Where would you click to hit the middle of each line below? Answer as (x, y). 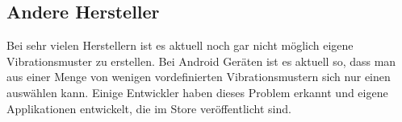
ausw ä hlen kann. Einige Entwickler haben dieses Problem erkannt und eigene (197, 92)
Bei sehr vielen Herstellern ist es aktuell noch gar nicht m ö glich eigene (180, 45)
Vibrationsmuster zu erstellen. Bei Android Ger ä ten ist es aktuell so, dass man (201, 61)
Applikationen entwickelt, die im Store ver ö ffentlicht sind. (149, 108)
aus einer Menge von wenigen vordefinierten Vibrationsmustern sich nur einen (199, 77)
